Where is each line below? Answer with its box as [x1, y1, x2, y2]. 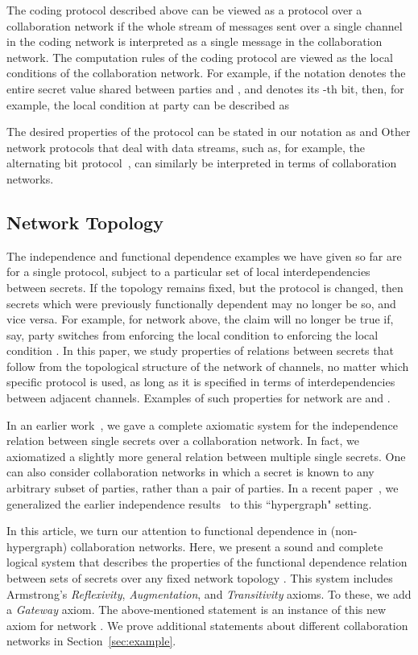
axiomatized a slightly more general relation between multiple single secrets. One [6, 447, 406, 464]
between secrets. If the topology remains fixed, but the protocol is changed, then [6, 278, 404, 295]
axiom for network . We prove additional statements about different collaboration [6, 616, 408, 633]
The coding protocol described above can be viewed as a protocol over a [6, 2, 362, 18]
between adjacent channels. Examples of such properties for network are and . [6, 389, 391, 406]
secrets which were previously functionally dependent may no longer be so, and [6, 295, 396, 311]
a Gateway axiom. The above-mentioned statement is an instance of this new [6, 601, 387, 618]
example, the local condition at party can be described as [6, 96, 290, 113]
